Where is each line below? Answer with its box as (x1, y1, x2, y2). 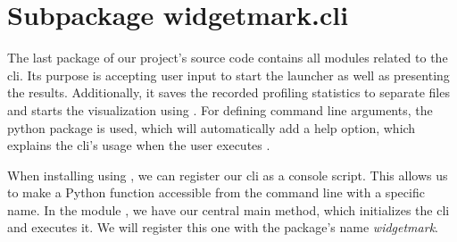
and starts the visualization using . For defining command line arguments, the (7, 100, 433, 119)
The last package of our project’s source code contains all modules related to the (7, 48, 448, 67)
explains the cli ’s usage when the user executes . (7, 136, 270, 154)
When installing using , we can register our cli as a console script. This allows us (7, 165, 448, 184)
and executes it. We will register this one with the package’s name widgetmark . (7, 218, 438, 237)
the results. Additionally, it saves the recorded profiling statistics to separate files (7, 83, 450, 102)
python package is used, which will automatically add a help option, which (7, 118, 416, 137)
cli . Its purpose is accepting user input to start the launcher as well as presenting (7, 65, 450, 84)
